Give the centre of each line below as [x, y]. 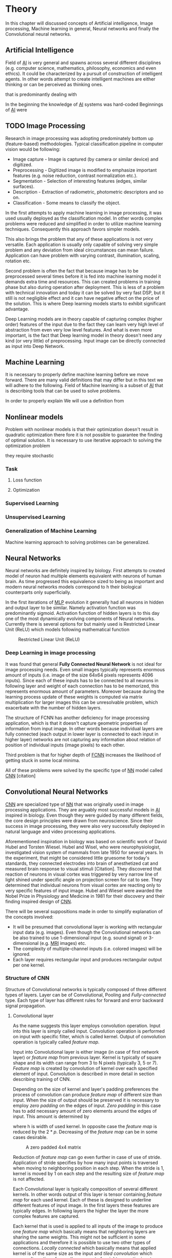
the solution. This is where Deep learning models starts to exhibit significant [85, 303]
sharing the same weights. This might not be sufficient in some [79, 1237]
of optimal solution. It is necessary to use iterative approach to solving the [83, 440]
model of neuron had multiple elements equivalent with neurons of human [83, 576]
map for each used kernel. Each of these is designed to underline [82, 1199]
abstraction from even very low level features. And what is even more [79, 330]
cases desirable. [30, 1137]
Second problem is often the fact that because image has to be [72, 270]
